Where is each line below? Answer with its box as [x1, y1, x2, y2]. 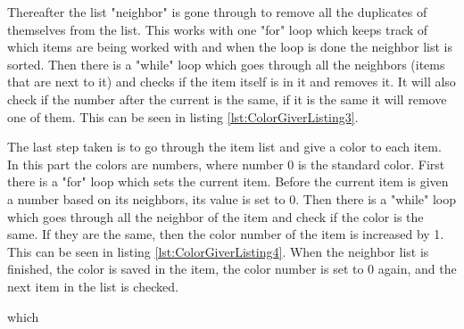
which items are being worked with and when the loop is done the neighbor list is [7, 37, 452, 56]
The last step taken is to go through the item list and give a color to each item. [7, 137, 442, 156]
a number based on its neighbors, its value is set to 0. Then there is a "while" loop [7, 189, 457, 208]
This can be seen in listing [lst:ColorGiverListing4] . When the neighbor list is [7, 242, 429, 260]
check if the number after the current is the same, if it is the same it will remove [7, 89, 447, 108]
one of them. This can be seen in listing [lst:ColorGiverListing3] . [7, 107, 359, 126]
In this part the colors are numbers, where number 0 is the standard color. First [7, 154, 445, 173]
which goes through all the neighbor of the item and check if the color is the [7, 207, 424, 226]
